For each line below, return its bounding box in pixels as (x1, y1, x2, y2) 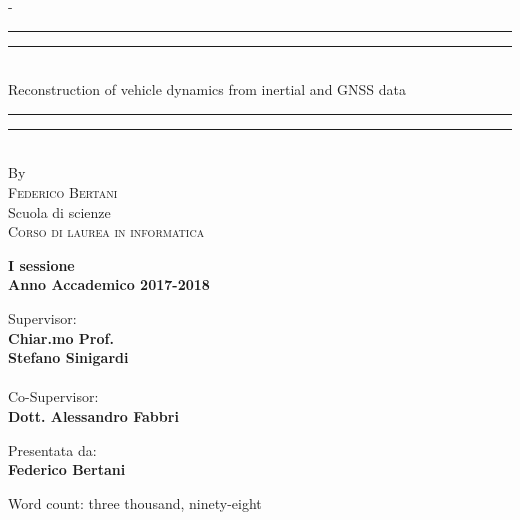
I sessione (8, 254, 75, 275)
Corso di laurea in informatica (8, 221, 205, 242)
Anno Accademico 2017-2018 (8, 274, 210, 295)
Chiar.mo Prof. (8, 327, 114, 348)
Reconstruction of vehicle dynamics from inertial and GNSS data (8, 79, 407, 100)
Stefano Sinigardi (8, 347, 129, 368)
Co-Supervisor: (8, 386, 99, 407)
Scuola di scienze (8, 201, 111, 222)
